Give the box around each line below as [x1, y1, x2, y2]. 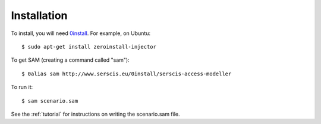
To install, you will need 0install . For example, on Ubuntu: [11, 30, 151, 37]
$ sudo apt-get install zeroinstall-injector [21, 43, 157, 50]
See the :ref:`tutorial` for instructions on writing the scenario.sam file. [11, 110, 180, 117]
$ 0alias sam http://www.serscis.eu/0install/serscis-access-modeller [21, 70, 232, 77]
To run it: [11, 84, 33, 91]
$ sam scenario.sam [21, 97, 78, 104]
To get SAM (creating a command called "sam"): [11, 56, 130, 63]
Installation [11, 9, 68, 22]
